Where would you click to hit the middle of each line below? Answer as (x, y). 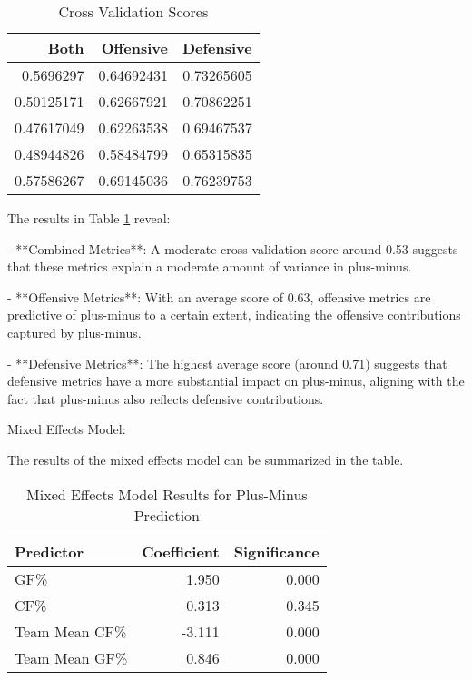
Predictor (49, 551)
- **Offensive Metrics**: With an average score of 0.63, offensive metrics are (219, 296)
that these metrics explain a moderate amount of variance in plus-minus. (210, 266)
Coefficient (181, 551)
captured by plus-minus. (74, 332)
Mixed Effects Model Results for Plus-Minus (167, 494)
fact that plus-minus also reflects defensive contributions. (166, 398)
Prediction (167, 515)
